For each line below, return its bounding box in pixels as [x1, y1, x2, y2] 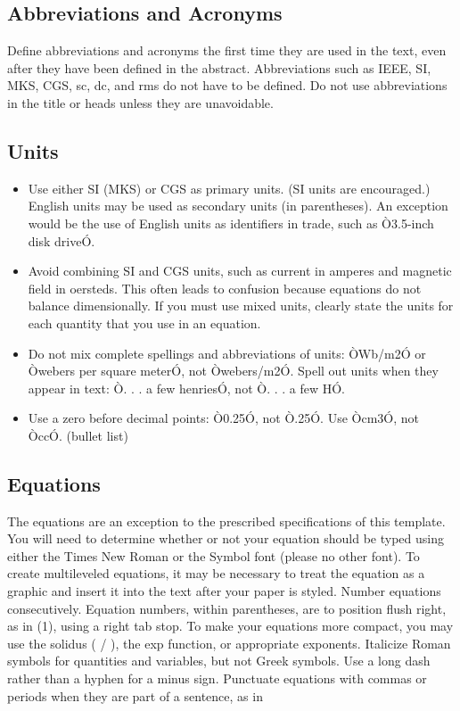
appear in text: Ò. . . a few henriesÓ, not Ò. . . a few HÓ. [28, 378, 346, 397]
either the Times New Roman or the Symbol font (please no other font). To [7, 546, 420, 565]
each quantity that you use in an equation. [28, 313, 261, 332]
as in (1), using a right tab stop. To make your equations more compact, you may [7, 616, 454, 635]
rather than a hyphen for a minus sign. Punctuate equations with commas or [7, 669, 427, 688]
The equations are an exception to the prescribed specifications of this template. [7, 511, 446, 530]
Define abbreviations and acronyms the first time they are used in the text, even [7, 41, 447, 60]
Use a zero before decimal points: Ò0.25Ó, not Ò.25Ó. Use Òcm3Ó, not [28, 409, 419, 427]
